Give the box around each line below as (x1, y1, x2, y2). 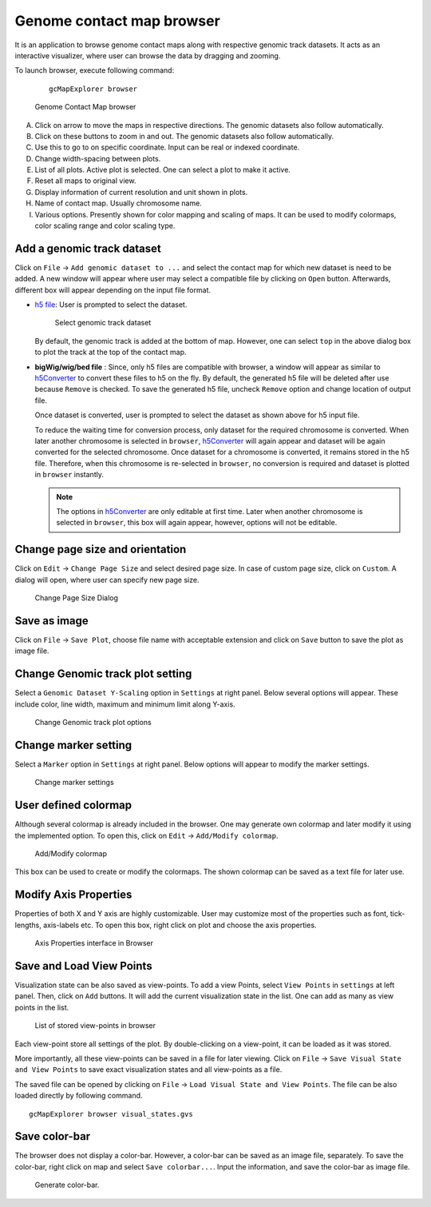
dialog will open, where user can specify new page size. (14, 575, 200, 584)
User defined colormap (14, 799, 132, 812)
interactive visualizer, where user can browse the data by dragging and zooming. (14, 50, 281, 60)
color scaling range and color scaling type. (34, 221, 176, 231)
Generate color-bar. (34, 1180, 100, 1190)
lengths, (14, 920, 42, 930)
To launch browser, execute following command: (14, 66, 175, 75)
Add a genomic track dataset (14, 241, 161, 255)
